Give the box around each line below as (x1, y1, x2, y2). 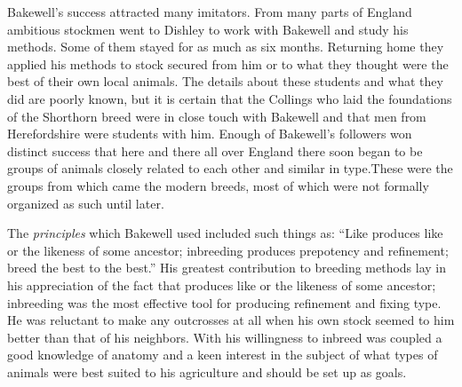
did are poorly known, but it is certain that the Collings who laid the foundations (7, 89, 452, 107)
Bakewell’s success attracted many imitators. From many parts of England (7, 3, 412, 20)
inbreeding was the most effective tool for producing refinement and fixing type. (7, 293, 442, 312)
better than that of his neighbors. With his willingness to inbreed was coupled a (7, 328, 442, 346)
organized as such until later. (7, 193, 164, 212)
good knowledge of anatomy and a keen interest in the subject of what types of (7, 345, 438, 364)
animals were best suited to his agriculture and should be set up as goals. (7, 362, 407, 381)
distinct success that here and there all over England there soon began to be (7, 141, 423, 160)
